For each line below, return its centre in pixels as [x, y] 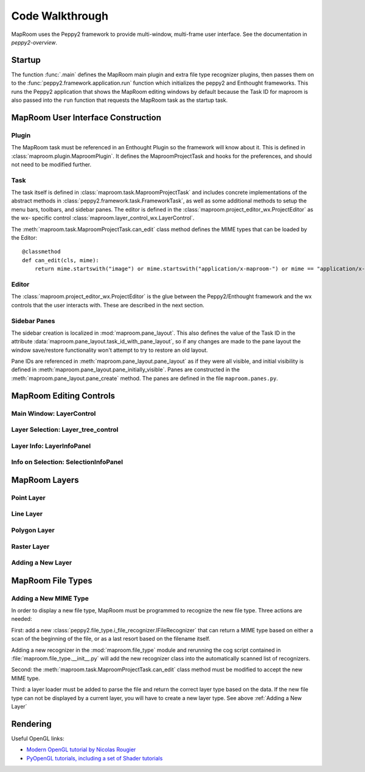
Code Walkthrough [60, 16]
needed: [22, 619]
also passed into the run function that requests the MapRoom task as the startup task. [120, 100]
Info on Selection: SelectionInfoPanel [67, 462]
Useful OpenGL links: [38, 738]
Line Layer [27, 514]
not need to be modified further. [51, 164]
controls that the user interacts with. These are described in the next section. [108, 305]
